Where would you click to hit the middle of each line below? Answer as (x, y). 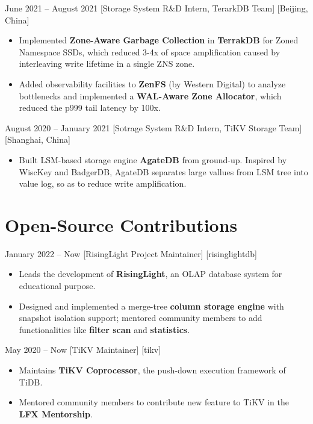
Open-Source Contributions (121, 224)
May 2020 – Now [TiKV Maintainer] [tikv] (83, 350)
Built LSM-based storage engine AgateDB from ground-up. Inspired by (153, 159)
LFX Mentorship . (56, 413)
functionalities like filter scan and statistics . (104, 329)
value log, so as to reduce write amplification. (103, 183)
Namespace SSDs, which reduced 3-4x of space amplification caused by (150, 51)
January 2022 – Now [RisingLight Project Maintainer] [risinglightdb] (131, 253)
